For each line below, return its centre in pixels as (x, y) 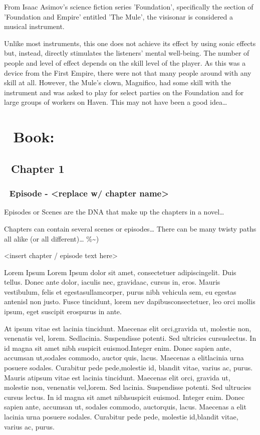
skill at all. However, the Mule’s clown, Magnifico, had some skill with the (117, 82)
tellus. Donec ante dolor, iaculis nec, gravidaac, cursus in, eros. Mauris (112, 282)
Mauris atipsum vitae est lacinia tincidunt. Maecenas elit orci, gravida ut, (117, 377)
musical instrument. (34, 26)
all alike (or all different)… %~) (52, 238)
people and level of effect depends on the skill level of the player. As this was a (125, 62)
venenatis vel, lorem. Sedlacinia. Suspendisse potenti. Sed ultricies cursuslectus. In (130, 338)
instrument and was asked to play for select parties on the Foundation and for (124, 92)
